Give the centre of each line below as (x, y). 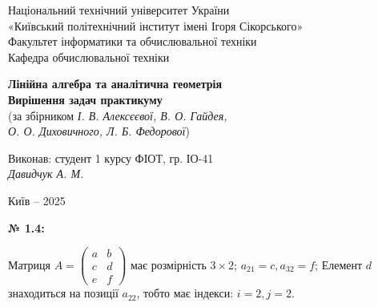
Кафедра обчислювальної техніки (89, 57)
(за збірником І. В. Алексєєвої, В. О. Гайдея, (118, 115)
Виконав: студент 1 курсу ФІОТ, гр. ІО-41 (111, 158)
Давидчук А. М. (46, 174)
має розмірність (169, 264)
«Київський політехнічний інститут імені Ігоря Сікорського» (156, 25)
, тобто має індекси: (185, 293)
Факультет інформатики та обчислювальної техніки (133, 41)
